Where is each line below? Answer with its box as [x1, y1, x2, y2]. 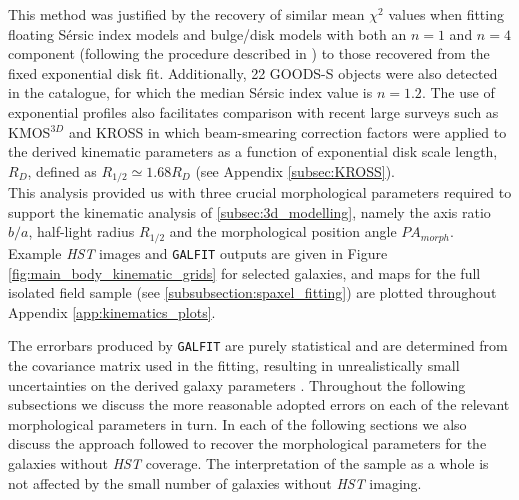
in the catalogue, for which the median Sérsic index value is [8, 82, 373, 103]
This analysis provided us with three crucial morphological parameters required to [8, 182, 512, 203]
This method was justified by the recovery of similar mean [8, 4, 365, 24]
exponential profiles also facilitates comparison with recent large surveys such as [8, 101, 499, 122]
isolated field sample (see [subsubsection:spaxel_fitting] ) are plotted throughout [8, 282, 497, 303]
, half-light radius [28, 221, 135, 242]
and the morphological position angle [169, 221, 397, 242]
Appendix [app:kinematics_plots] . [8, 301, 216, 322]
